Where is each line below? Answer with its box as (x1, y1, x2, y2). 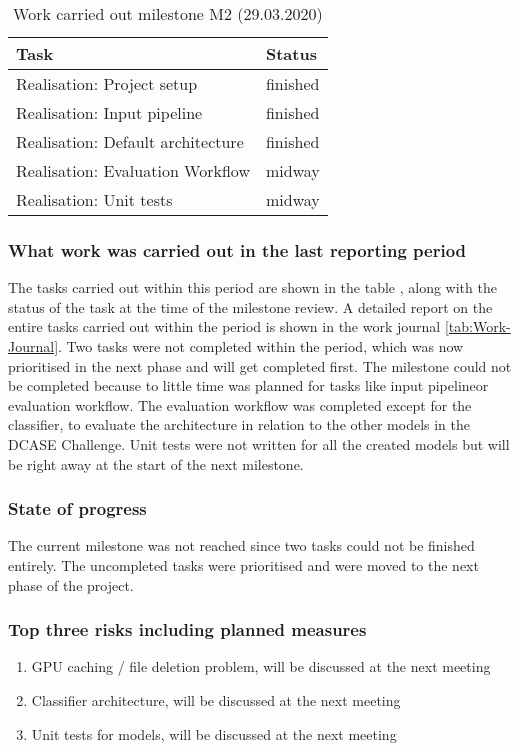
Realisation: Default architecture (16, 130, 244, 153)
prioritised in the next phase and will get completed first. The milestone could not (8, 355, 512, 376)
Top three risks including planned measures (8, 617, 367, 642)
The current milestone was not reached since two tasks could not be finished (8, 535, 475, 556)
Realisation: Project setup (16, 72, 198, 95)
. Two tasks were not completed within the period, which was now (58, 336, 464, 356)
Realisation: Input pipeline (16, 101, 203, 124)
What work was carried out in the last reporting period (8, 237, 467, 262)
